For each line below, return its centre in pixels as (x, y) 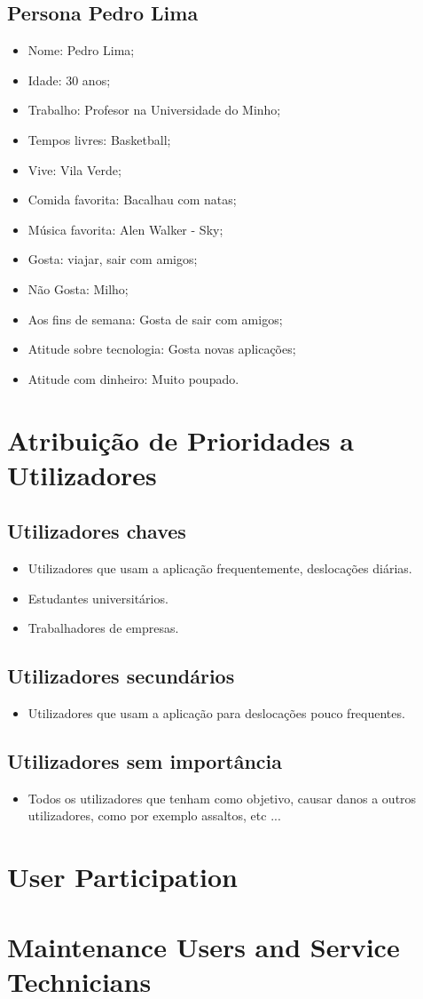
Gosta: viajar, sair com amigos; (113, 259)
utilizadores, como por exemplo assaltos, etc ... (154, 815)
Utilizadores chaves (97, 531)
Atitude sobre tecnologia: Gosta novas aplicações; (162, 349)
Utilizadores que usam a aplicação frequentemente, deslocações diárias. (220, 568)
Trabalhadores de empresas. (103, 628)
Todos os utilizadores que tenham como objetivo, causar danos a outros (222, 798)
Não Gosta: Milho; (78, 288)
